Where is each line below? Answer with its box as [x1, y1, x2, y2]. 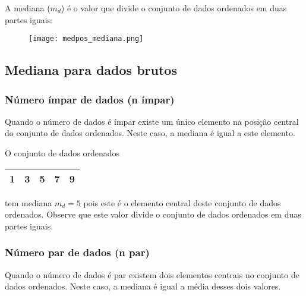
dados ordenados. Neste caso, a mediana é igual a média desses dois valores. [5, 280, 281, 292]
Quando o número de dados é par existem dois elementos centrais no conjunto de [5, 268, 299, 281]
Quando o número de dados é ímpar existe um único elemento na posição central [5, 115, 299, 127]
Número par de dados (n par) [5, 245, 150, 260]
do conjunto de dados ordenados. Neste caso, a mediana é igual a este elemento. [5, 127, 295, 139]
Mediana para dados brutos [5, 61, 177, 79]
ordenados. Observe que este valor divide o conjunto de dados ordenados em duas [5, 208, 301, 221]
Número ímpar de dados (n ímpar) [5, 92, 175, 106]
